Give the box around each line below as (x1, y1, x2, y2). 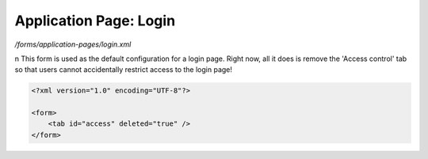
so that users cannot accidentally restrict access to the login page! (14, 65, 233, 74)
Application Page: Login (14, 12, 176, 29)
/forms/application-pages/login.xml (14, 40, 132, 49)
